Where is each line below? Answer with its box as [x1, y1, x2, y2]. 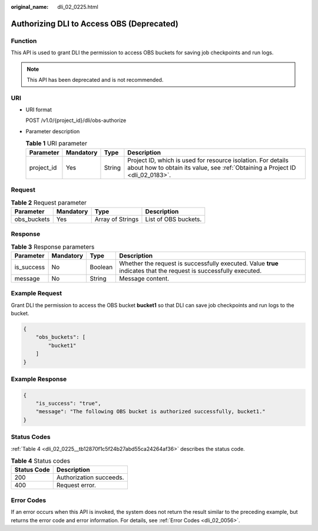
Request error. [56, 481, 97, 489]
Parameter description [25, 127, 80, 135]
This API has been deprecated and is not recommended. [26, 76, 164, 83]
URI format [25, 106, 52, 113]
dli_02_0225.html [57, 4, 98, 10]
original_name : [11, 4, 49, 10]
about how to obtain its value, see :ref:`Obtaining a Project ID [127, 163, 296, 171]
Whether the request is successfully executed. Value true [119, 259, 279, 268]
